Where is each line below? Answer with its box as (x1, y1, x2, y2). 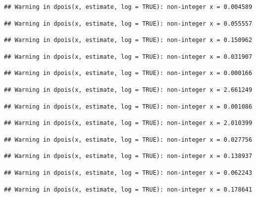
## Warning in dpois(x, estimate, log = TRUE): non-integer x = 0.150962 (4, 37, 253, 44)
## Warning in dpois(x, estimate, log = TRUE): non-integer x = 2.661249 (4, 86, 253, 93)
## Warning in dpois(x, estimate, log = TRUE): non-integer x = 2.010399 (4, 119, 253, 127)
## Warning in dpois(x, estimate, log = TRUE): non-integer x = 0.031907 (4, 53, 253, 60)
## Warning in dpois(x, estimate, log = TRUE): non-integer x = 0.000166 (4, 70, 253, 77)
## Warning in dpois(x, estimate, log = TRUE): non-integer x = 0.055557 (4, 20, 253, 27)
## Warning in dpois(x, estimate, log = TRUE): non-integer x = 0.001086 (4, 103, 253, 110)
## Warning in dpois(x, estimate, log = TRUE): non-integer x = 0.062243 (4, 169, 253, 176)
